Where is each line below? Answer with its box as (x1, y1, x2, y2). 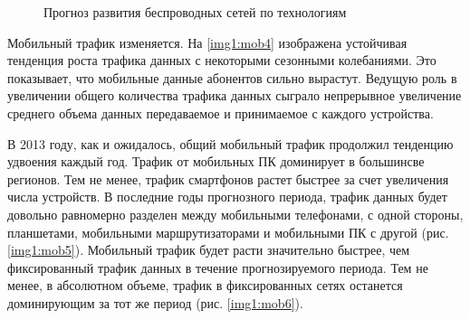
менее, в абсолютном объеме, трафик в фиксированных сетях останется (7, 276, 403, 295)
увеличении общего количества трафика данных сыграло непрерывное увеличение (7, 86, 462, 105)
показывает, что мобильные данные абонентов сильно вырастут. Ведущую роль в (7, 68, 457, 87)
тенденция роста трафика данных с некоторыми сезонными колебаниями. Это (7, 51, 436, 70)
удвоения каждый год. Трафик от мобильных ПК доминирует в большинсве (7, 152, 425, 171)
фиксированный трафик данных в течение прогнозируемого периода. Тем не (7, 258, 428, 277)
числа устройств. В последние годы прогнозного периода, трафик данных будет (7, 187, 447, 206)
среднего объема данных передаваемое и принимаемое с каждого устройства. (7, 103, 434, 122)
